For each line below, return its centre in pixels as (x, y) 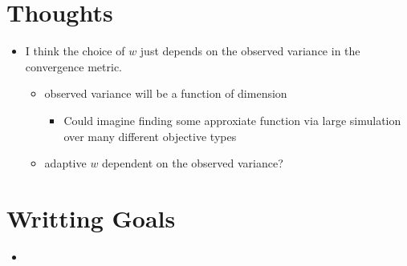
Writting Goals (91, 218)
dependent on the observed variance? (193, 163)
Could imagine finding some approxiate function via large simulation (232, 120)
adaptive (65, 163)
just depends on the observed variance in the (250, 51)
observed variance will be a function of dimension (166, 93)
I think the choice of (75, 51)
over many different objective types (150, 136)
